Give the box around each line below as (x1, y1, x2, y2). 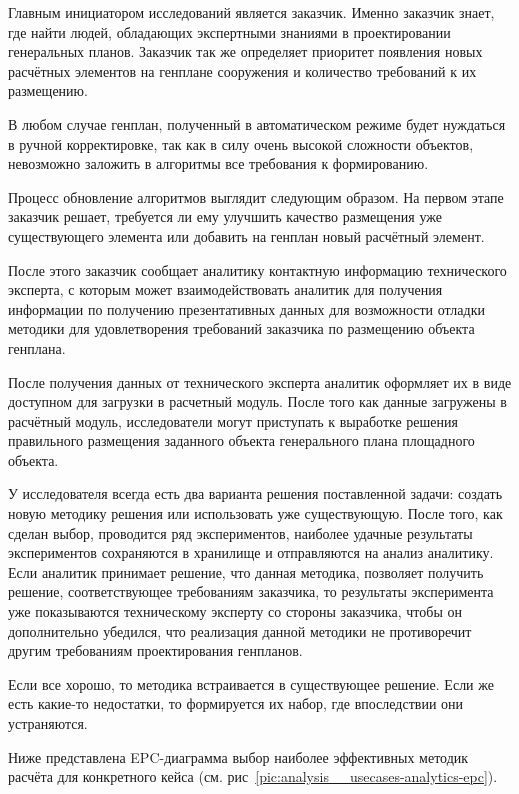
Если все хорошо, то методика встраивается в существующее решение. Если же (8, 673, 494, 694)
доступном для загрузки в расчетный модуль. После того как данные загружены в (8, 391, 507, 412)
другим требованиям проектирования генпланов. (8, 640, 303, 661)
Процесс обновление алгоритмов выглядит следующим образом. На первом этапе (8, 186, 504, 207)
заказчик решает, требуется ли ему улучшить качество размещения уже (8, 206, 442, 227)
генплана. (8, 337, 66, 358)
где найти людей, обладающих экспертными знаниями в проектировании (8, 21, 451, 42)
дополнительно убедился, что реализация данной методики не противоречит (8, 620, 472, 641)
